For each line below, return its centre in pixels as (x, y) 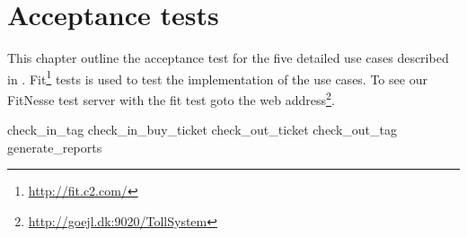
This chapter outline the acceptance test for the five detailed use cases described (228, 58)
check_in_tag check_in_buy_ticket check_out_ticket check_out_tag (202, 130)
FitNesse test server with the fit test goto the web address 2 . (171, 98)
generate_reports (55, 147)
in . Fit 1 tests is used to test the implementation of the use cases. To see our (217, 77)
